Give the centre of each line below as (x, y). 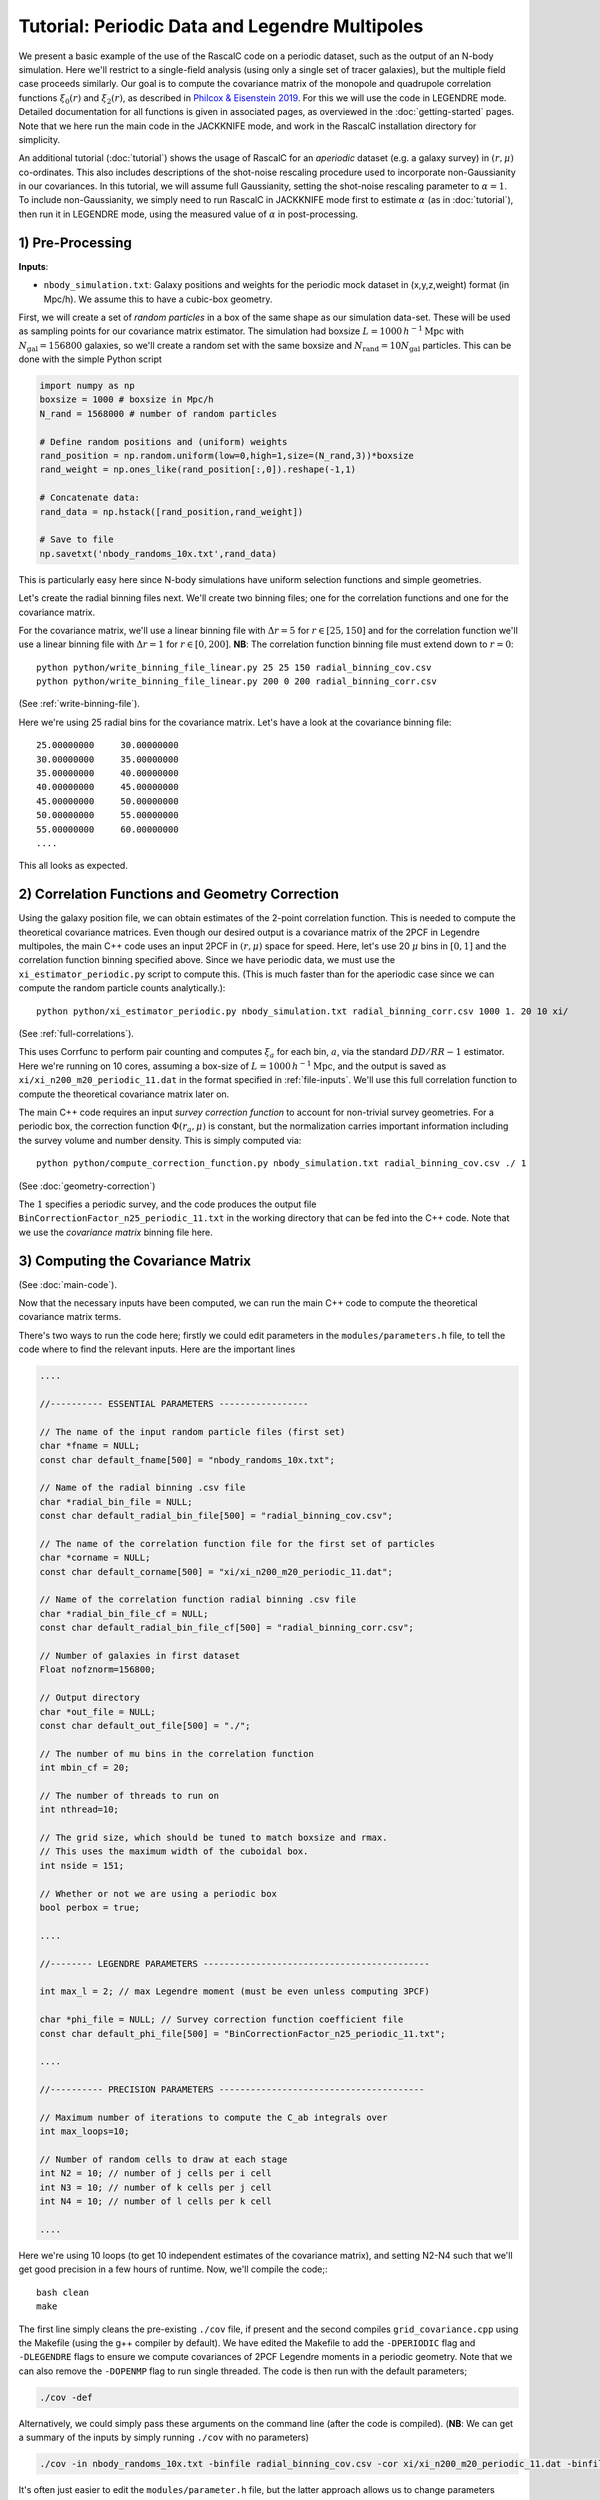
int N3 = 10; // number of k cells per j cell (155, 2187)
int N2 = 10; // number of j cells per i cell (155, 2173)
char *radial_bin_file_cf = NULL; (124, 1613)
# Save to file (76, 539)
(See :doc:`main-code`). (67, 1284)
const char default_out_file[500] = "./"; (145, 1725)
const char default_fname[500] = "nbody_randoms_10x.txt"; (187, 1459)
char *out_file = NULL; (98, 1711)
